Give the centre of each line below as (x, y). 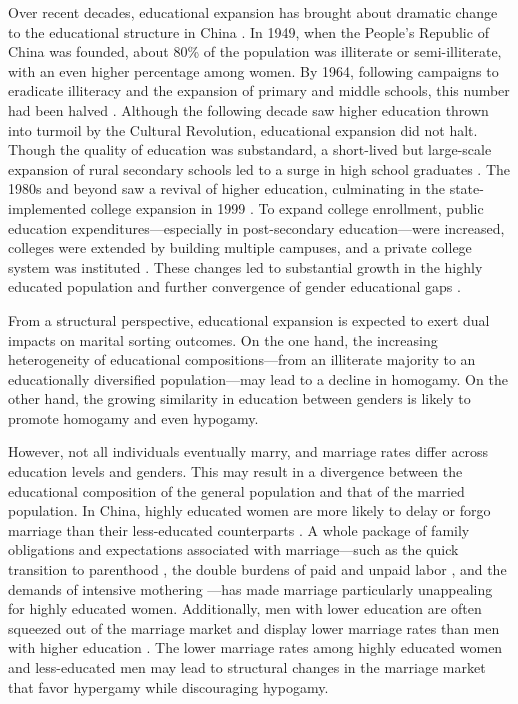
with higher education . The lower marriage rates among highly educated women (255, 647)
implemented (47, 207)
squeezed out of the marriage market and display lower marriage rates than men (254, 627)
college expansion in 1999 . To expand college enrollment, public (287, 207)
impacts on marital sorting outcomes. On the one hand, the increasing (223, 339)
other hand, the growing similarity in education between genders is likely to (239, 398)
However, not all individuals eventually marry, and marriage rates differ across (248, 451)
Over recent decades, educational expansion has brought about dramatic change (253, 12)
